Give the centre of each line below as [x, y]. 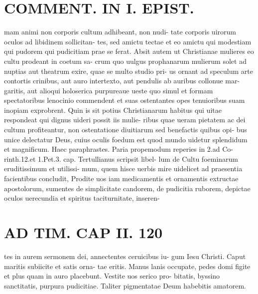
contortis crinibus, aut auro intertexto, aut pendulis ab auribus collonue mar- [122, 81]
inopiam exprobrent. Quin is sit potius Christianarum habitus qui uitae [113, 110]
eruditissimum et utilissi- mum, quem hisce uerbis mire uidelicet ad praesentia [123, 168]
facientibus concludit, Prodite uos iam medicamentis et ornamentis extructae [121, 178]
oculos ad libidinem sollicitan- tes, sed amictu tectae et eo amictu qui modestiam [128, 41]
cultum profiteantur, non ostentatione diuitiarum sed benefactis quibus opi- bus [126, 130]
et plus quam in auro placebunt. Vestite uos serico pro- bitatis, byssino [112, 276]
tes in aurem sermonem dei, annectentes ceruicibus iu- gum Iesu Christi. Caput [125, 256]
